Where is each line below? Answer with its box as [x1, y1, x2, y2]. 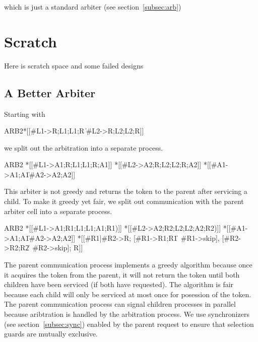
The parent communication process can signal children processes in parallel [4, 299, 236, 309]
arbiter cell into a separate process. [4, 206, 112, 216]
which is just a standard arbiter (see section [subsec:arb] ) [4, 2, 181, 12]
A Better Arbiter [4, 85, 96, 100]
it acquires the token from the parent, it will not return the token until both [4, 269, 240, 280]
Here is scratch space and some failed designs [4, 60, 144, 71]
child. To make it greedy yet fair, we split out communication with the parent [4, 196, 244, 207]
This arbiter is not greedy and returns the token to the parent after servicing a [4, 186, 247, 196]
